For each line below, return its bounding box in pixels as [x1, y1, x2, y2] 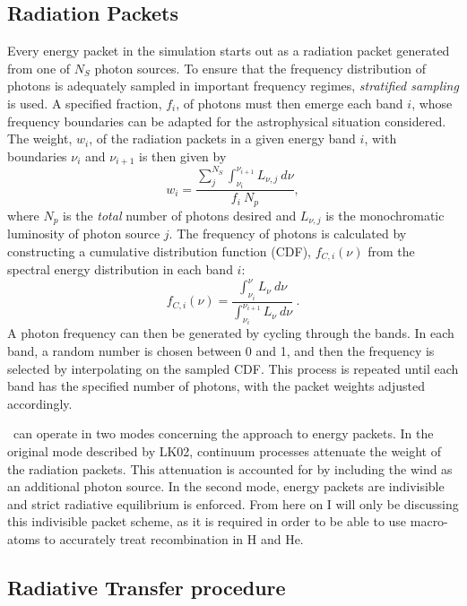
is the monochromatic [325, 205, 445, 224]
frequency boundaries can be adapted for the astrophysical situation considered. [7, 111, 446, 130]
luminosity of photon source [7, 224, 160, 243]
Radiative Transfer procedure [7, 574, 286, 601]
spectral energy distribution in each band [7, 260, 233, 279]
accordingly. [7, 394, 73, 412]
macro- [410, 512, 448, 531]
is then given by [139, 146, 227, 165]
